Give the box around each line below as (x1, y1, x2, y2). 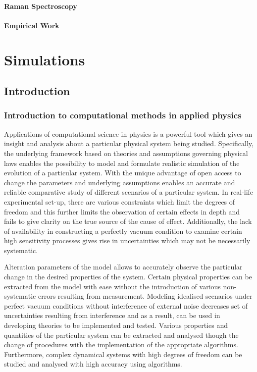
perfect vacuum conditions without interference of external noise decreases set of (4, 300, 248, 311)
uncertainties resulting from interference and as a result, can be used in (4, 310, 220, 320)
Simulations (4, 49, 85, 69)
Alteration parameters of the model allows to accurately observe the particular (4, 262, 243, 272)
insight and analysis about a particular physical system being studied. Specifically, (4, 138, 254, 149)
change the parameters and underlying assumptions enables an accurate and (4, 177, 235, 187)
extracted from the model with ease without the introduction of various (4, 281, 221, 291)
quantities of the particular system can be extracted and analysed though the (4, 329, 239, 340)
